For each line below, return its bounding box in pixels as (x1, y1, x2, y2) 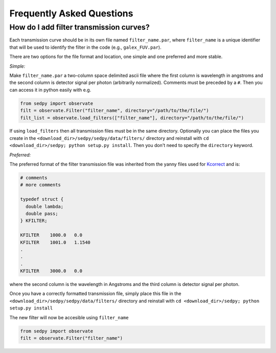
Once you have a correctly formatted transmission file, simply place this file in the (9, 290, 181, 297)
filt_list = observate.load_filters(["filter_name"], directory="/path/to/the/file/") (20, 115, 244, 120)
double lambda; (26, 203, 64, 210)
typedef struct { (20, 196, 64, 202)
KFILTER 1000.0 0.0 (20, 232, 83, 238)
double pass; (26, 211, 58, 216)
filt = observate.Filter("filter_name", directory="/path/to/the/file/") (20, 108, 209, 114)
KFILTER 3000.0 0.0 (20, 268, 83, 274)
